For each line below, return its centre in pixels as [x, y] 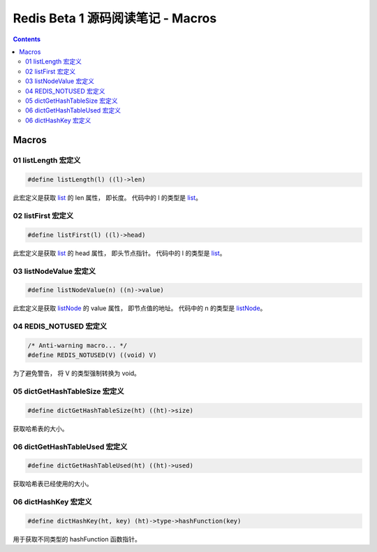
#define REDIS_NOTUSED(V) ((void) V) [92, 355]
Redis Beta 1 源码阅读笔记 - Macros [115, 18]
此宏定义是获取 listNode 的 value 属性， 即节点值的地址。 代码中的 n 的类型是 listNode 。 [140, 308]
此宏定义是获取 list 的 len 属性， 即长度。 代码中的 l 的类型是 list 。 [108, 198]
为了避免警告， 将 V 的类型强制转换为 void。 [77, 373]
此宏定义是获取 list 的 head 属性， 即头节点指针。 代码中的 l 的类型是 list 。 [119, 253]
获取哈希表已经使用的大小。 [53, 484]
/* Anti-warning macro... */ [77, 345]
